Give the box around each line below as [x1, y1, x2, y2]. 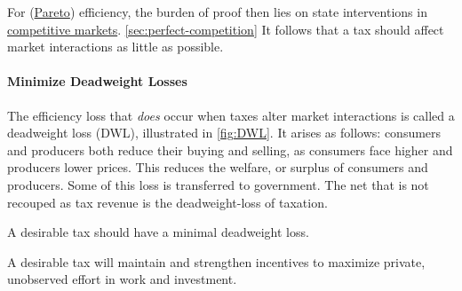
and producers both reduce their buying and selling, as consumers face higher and [7, 140, 453, 159]
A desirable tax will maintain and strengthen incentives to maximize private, [7, 252, 426, 271]
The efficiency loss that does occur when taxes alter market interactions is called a [7, 106, 455, 124]
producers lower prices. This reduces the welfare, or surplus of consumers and [7, 158, 428, 177]
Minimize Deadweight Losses [7, 72, 187, 90]
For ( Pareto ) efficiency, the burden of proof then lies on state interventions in [7, 3, 427, 20]
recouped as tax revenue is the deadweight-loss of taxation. [7, 193, 328, 211]
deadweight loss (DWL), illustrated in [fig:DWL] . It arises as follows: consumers [7, 123, 442, 142]
